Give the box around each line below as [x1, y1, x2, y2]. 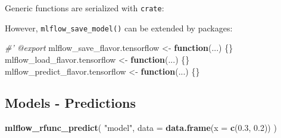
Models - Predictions [5, 94, 136, 112]
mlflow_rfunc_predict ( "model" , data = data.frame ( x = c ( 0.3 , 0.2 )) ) [5, 121, 277, 134]
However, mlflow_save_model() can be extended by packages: [5, 21, 233, 34]
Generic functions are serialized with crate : [5, 2, 164, 14]
